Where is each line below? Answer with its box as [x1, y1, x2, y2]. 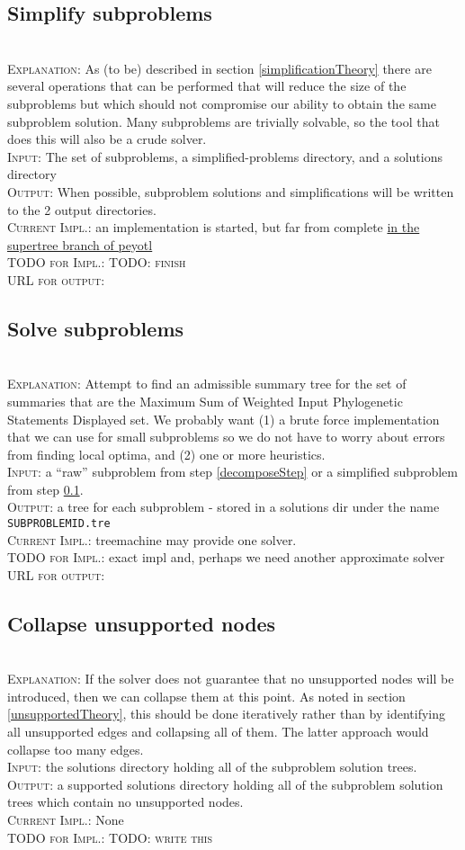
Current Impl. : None [7, 810, 124, 829]
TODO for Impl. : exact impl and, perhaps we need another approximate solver [7, 548, 445, 567]
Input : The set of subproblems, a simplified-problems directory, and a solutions [7, 147, 443, 166]
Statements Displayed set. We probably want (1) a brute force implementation [7, 409, 440, 428]
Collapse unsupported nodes [7, 609, 276, 637]
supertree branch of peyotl [7, 235, 153, 254]
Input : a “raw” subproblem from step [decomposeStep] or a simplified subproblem [7, 462, 458, 481]
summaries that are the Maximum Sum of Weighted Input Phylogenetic [7, 391, 403, 410]
